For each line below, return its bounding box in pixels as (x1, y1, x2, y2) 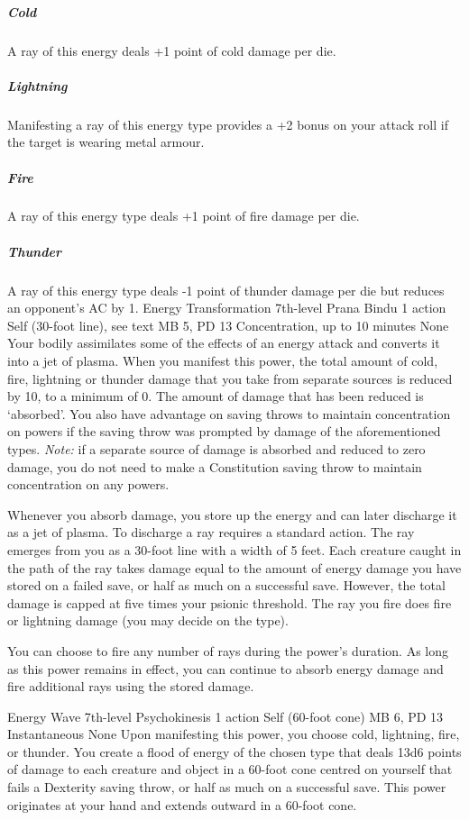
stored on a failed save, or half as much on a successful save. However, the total (7, 576, 446, 595)
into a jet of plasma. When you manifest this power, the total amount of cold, (7, 351, 438, 369)
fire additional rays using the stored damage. (7, 677, 254, 696)
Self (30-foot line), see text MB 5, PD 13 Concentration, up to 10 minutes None (7, 315, 449, 334)
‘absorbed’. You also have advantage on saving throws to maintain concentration (7, 404, 451, 423)
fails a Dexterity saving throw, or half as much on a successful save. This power (7, 778, 446, 797)
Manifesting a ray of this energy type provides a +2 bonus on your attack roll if (7, 114, 448, 133)
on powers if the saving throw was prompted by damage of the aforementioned (7, 422, 441, 441)
